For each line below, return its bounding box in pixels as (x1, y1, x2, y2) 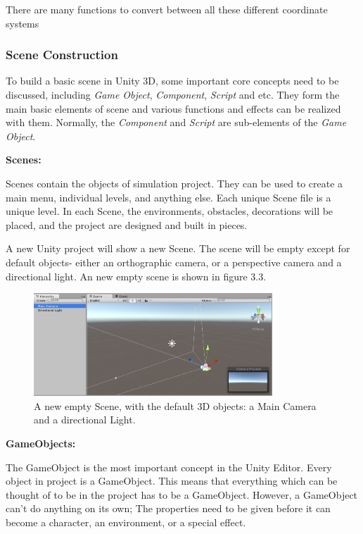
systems (6, 15, 39, 30)
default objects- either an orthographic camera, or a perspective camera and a (6, 254, 342, 269)
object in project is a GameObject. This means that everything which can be (6, 473, 338, 488)
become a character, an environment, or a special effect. (6, 514, 246, 529)
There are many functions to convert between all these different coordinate (6, 2, 328, 16)
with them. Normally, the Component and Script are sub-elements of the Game (6, 115, 347, 130)
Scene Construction (6, 46, 118, 63)
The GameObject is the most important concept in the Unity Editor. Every (6, 459, 332, 474)
